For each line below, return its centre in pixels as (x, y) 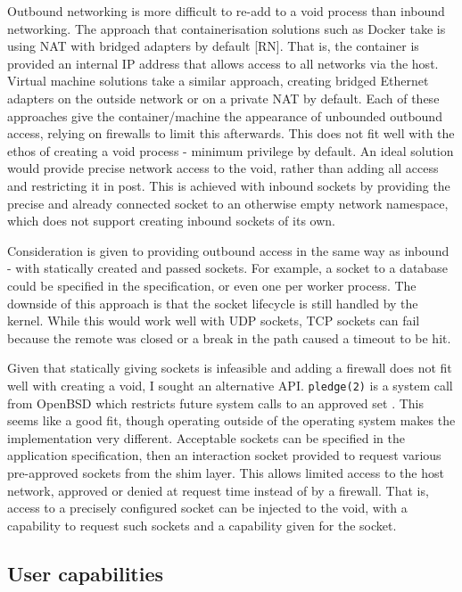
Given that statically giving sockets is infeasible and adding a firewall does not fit (230, 368)
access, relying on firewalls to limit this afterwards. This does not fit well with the (231, 133)
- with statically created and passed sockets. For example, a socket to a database (227, 268)
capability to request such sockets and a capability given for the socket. (202, 525)
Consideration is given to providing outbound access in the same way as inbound (228, 250)
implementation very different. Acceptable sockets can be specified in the (206, 437)
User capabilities (86, 573)
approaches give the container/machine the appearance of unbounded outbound (225, 115)
